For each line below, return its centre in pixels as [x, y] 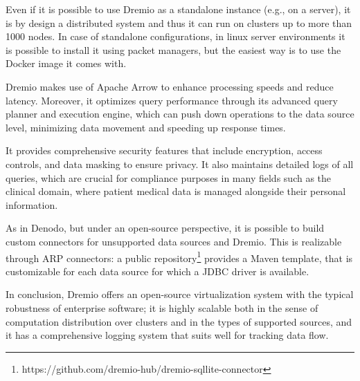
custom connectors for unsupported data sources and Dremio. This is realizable [174, 241]
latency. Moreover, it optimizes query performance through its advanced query [172, 100]
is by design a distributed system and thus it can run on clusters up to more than [179, 22]
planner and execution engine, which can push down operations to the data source [180, 114]
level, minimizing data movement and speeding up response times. [146, 127]
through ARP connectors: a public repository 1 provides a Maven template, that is [179, 257]
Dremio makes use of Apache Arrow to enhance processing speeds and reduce [170, 86]
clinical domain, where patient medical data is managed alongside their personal [176, 191]
